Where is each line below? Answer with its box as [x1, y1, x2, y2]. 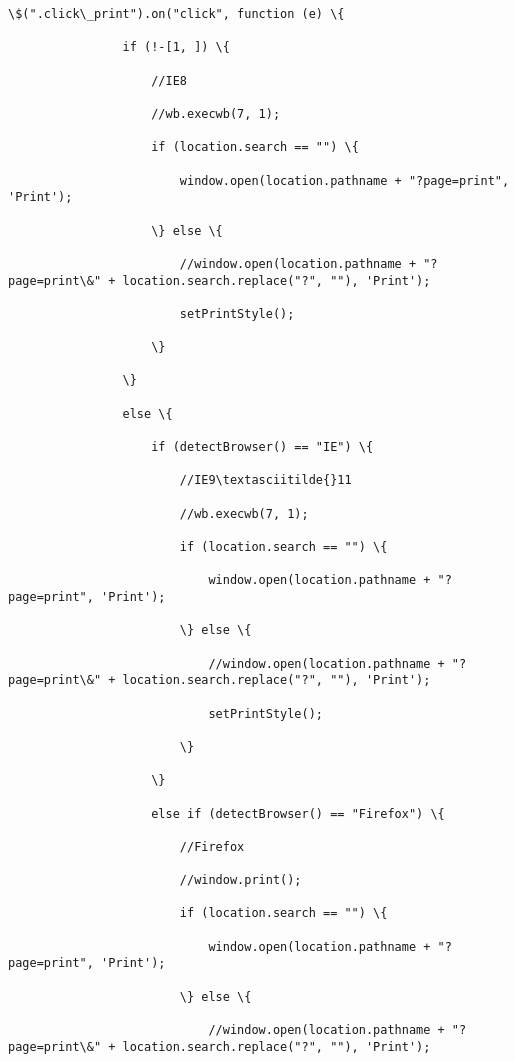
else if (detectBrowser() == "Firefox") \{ [151, 806, 445, 821]
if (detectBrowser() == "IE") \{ [151, 440, 374, 455]
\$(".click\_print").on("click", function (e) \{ [8, 7, 345, 21]
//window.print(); [179, 873, 302, 888]
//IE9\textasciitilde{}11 [179, 473, 352, 488]
